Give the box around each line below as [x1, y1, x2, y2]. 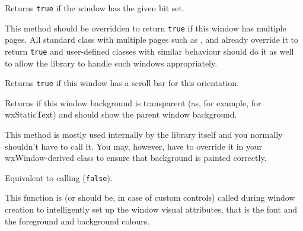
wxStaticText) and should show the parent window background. [5, 108, 237, 121]
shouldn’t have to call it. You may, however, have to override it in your [5, 140, 263, 152]
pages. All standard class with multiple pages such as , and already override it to [5, 33, 298, 46]
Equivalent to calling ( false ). [5, 171, 113, 183]
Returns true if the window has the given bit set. [5, 2, 184, 14]
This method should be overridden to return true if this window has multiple [5, 21, 286, 34]
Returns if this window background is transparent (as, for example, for [5, 96, 261, 109]
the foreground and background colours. [5, 214, 150, 227]
